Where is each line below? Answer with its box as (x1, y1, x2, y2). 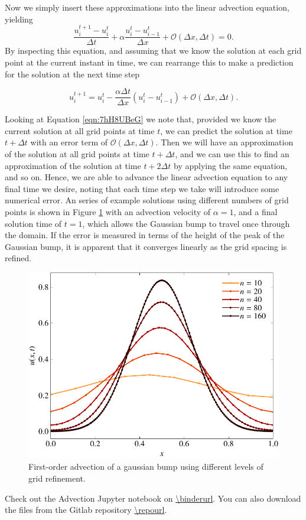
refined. (5, 252, 32, 264)
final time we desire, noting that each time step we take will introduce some (5, 182, 279, 194)
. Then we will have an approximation (155, 136, 294, 148)
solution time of (5, 217, 62, 229)
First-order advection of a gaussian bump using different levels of (28, 460, 263, 473)
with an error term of (30, 136, 108, 148)
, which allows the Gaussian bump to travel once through (82, 217, 290, 229)
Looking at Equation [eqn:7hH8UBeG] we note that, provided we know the (5, 113, 276, 125)
